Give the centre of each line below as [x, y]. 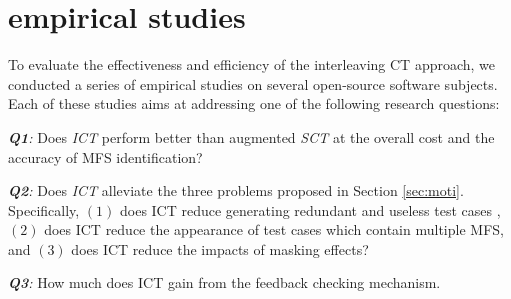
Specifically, [44, 209]
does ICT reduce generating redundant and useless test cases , [310, 209]
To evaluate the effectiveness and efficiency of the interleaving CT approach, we [252, 64]
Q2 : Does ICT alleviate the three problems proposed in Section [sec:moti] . [236, 190]
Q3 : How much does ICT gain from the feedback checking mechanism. [224, 282]
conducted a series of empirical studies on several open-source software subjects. [253, 83]
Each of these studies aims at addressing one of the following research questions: [254, 103]
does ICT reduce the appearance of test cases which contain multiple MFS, [274, 229]
